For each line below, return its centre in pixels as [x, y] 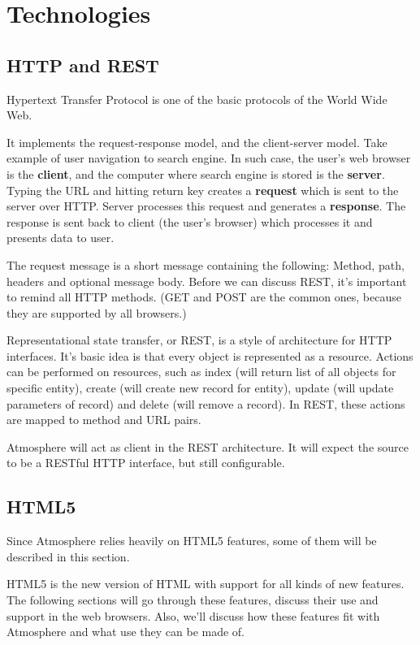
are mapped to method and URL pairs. [104, 420]
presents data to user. [61, 238]
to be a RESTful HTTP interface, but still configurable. [146, 463]
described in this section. [68, 556]
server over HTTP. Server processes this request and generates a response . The [206, 206]
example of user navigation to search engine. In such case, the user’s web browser [209, 158]
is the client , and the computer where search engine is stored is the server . [196, 173]
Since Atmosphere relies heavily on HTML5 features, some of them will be [192, 541]
